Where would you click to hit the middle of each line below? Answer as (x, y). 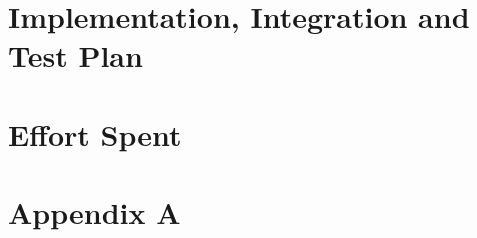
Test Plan (75, 55)
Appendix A (94, 212)
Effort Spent (95, 133)
